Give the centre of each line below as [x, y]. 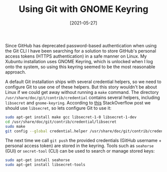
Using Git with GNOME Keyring [83, 9]
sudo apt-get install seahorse [38, 160]
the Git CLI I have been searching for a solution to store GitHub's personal [81, 51]
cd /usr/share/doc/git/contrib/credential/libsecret [61, 122]
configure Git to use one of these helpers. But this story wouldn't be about [81, 87]
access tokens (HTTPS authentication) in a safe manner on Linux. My [76, 56]
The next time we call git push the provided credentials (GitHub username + [83, 141]
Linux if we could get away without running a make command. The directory [82, 92]
